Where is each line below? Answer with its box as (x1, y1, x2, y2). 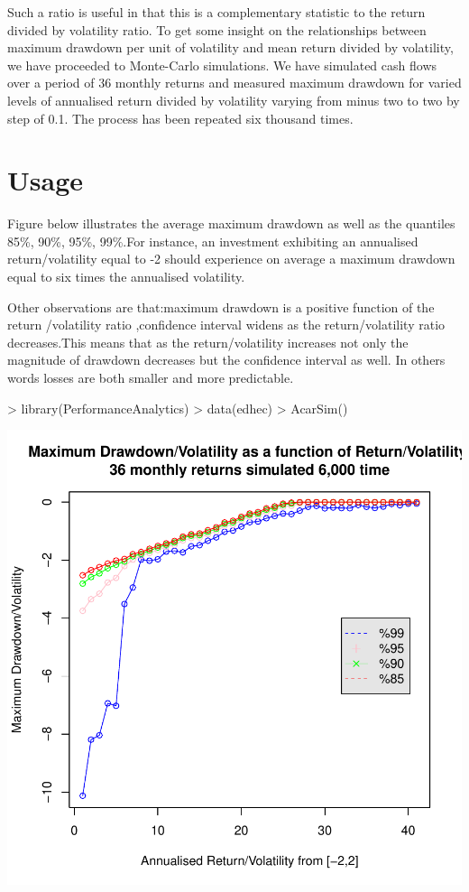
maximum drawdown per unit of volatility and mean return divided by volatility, (7, 38, 454, 57)
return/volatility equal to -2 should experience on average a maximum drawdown (7, 249, 455, 268)
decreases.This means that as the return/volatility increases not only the (7, 332, 409, 351)
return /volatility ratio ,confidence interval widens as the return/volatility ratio (7, 315, 446, 334)
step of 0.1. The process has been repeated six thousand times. (7, 108, 354, 127)
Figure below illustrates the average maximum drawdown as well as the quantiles (7, 214, 455, 233)
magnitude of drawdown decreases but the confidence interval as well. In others (7, 350, 446, 369)
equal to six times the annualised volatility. (7, 267, 245, 286)
